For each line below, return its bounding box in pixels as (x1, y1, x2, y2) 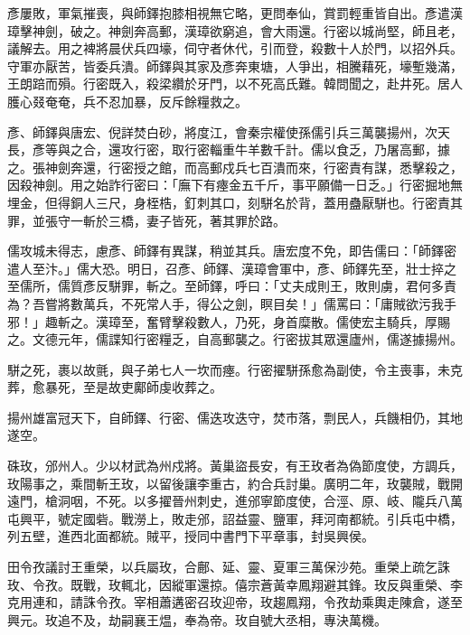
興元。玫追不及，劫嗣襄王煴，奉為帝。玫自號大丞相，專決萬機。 (7, 610, 387, 629)
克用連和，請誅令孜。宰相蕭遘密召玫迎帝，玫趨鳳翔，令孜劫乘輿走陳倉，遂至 (7, 593, 463, 612)
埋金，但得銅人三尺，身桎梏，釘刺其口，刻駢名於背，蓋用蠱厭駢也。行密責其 (7, 192, 463, 211)
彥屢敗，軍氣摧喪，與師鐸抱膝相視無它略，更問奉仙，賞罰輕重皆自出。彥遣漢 (7, 4, 463, 22)
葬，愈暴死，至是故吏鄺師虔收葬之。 (7, 378, 222, 397)
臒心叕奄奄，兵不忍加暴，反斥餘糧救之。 (7, 91, 248, 110)
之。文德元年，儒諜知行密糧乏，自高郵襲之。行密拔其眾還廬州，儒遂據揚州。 (7, 330, 463, 349)
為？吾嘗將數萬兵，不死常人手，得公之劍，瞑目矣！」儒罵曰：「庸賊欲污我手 (7, 294, 456, 313)
